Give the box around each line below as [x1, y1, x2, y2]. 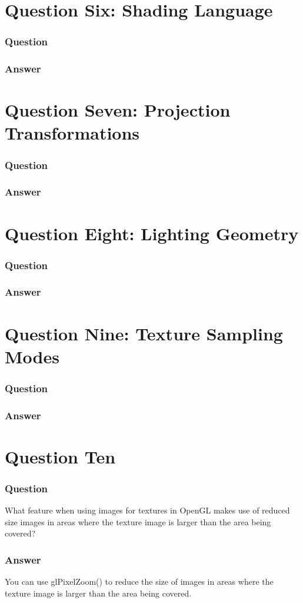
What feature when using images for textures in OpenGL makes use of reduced [5, 504, 290, 516]
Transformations [5, 121, 140, 145]
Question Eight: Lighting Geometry [5, 221, 299, 245]
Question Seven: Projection [5, 98, 231, 122]
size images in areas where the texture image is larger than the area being [5, 515, 271, 528]
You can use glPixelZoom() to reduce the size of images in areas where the [5, 575, 274, 588]
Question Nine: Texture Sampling [5, 321, 283, 345]
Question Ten [5, 444, 116, 468]
